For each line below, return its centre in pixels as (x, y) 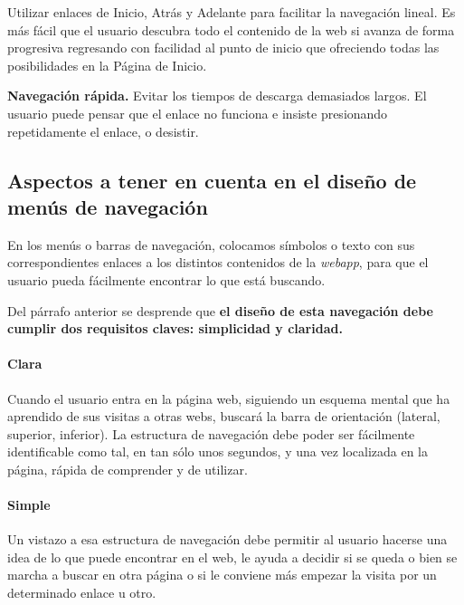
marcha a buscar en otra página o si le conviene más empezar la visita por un (222, 575)
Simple (29, 505)
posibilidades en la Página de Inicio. (107, 65)
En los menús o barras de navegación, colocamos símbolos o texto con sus (211, 244)
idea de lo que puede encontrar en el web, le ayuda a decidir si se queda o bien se (232, 557)
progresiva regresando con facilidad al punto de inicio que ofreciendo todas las (223, 48)
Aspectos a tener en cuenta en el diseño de (212, 180)
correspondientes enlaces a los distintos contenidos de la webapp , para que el (218, 262)
